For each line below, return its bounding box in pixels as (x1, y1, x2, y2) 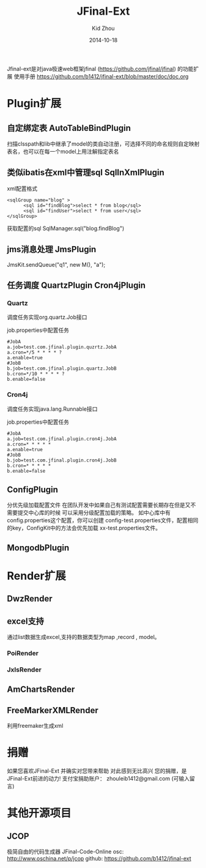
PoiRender (7, 649, 39, 657)
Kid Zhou (92, 24, 115, 32)
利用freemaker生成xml (7, 722, 64, 730)
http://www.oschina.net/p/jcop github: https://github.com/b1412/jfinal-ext (7, 855, 191, 862)
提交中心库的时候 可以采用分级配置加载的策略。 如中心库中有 (17, 509, 171, 517)
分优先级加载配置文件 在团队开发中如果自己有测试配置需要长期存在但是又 (7, 501, 191, 509)
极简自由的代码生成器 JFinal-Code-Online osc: (7, 848, 124, 855)
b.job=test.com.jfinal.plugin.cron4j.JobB (7, 457, 117, 463)
